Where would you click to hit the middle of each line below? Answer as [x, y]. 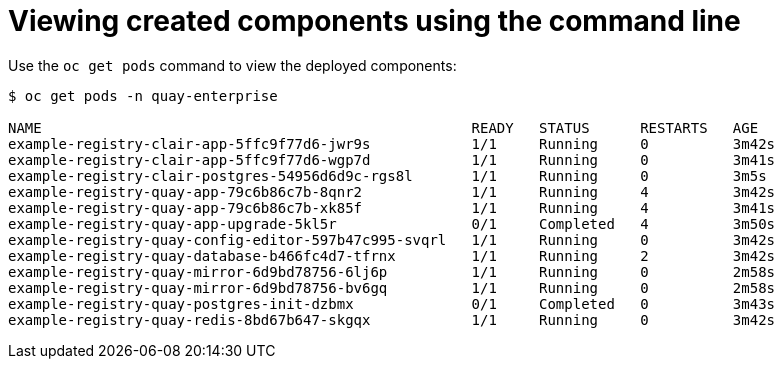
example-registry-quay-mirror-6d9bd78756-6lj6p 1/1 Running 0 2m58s [392, 271]
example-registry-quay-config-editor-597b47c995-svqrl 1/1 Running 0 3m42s [392, 239]
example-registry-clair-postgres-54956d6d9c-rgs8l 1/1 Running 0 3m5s [387, 175]
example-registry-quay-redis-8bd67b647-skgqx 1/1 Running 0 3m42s [392, 319]
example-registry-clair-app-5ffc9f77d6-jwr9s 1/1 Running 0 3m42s [392, 143]
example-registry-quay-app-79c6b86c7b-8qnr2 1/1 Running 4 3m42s [392, 191]
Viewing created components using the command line [374, 21]
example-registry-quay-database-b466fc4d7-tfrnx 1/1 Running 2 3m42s [392, 255]
